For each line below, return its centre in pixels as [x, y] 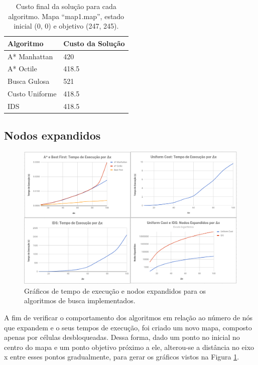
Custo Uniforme [32, 94]
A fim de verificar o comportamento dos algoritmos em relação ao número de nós [128, 317]
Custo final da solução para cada [66, 6]
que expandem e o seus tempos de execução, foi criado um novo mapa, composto [128, 327]
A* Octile [22, 69]
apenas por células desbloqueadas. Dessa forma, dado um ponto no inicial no [122, 337]
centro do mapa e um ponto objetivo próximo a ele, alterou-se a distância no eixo [129, 347]
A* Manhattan [30, 56]
